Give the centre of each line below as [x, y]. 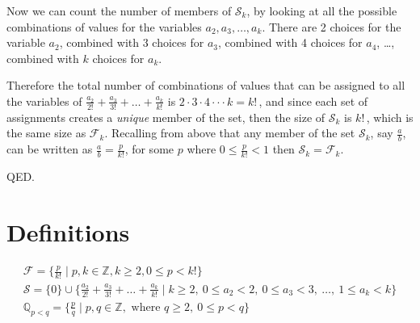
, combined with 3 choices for [132, 42]
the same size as [46, 133]
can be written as [50, 149]
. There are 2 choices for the [332, 26]
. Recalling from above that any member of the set [230, 133]
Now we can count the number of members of [119, 10]
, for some [149, 149]
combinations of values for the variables [104, 26]
